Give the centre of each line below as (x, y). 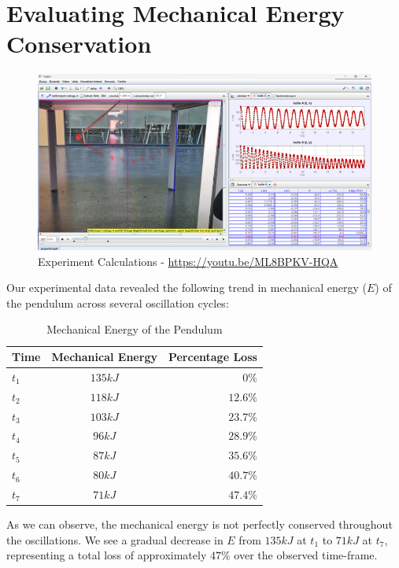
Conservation (79, 44)
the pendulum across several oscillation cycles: (118, 302)
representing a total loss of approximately (107, 555)
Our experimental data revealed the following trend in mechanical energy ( (187, 288)
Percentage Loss (212, 357)
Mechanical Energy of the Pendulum (135, 329)
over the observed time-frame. (306, 555)
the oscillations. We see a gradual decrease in (115, 539)
